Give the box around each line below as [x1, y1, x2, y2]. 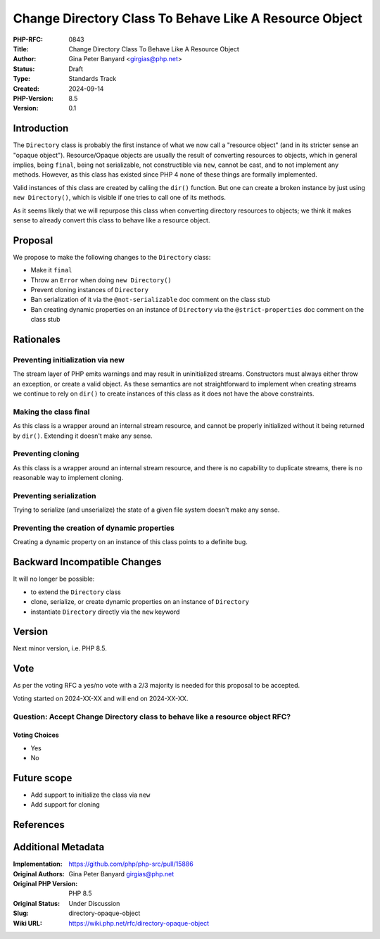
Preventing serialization [13, 491, 96, 500]
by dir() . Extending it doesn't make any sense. [13, 431, 153, 440]
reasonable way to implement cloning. [13, 474, 124, 482]
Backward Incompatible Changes [13, 556, 162, 568]
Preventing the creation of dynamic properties [13, 523, 175, 533]
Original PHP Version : [13, 880, 78, 888]
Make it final [30, 266, 73, 275]
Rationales [13, 333, 61, 345]
